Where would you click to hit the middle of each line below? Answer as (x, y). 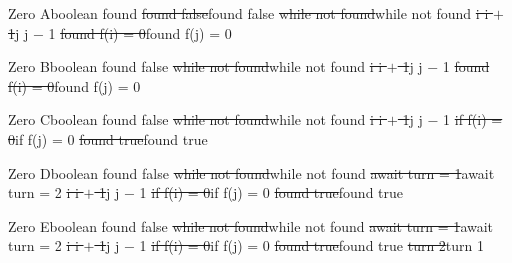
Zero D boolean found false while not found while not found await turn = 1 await (251, 172)
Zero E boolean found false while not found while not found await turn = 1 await (251, 225)
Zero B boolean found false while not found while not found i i (195, 66)
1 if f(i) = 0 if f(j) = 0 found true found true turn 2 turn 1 (312, 245)
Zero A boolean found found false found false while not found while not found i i (248, 13)
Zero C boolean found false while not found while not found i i (195, 119)
